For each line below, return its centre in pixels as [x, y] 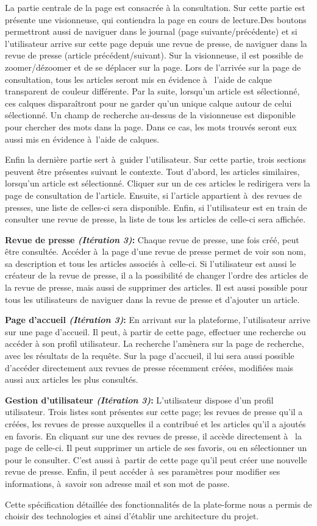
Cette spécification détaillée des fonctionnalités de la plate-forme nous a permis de [158, 504]
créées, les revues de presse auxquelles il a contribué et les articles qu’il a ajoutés [155, 424]
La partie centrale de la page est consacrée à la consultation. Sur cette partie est [155, 7]
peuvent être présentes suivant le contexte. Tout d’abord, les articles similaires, [152, 171]
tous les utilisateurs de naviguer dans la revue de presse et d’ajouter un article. [152, 299]
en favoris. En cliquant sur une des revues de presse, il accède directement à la [153, 435]
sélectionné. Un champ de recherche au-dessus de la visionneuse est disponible [150, 115]
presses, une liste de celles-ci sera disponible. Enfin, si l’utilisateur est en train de [156, 207]
